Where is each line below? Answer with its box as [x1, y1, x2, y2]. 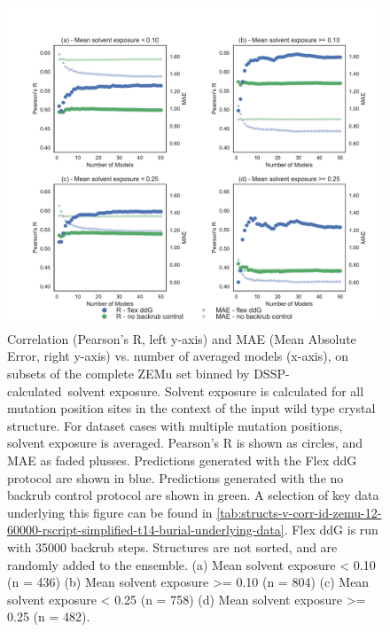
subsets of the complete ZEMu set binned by [7, 364, 250, 383]
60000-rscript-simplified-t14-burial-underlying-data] [7, 520, 285, 539]
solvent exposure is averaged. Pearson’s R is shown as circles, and [7, 433, 363, 452]
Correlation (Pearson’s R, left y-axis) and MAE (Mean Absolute [7, 329, 356, 347]
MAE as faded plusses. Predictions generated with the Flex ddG [7, 450, 357, 469]
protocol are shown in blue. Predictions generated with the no [7, 468, 344, 487]
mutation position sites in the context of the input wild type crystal [7, 399, 376, 417]
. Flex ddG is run [284, 520, 378, 539]
